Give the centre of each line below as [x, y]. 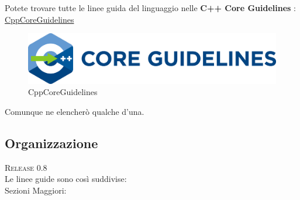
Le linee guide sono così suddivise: [66, 179]
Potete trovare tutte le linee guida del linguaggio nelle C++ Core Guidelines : [150, 8]
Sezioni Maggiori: [36, 190]
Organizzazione [51, 143]
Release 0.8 [26, 167]
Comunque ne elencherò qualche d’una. [75, 111]
